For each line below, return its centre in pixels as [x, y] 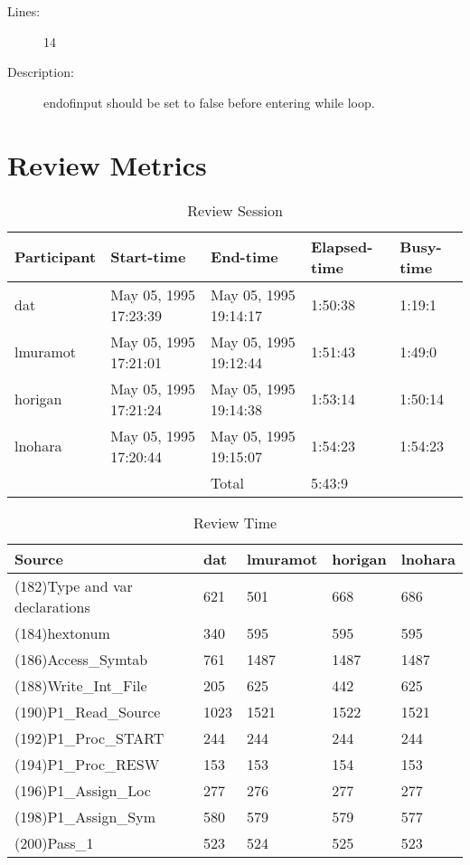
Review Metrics [107, 164]
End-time [244, 257]
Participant [56, 257]
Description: [41, 72]
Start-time [148, 257]
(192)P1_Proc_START [89, 737]
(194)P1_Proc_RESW [87, 764]
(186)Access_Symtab [81, 659]
